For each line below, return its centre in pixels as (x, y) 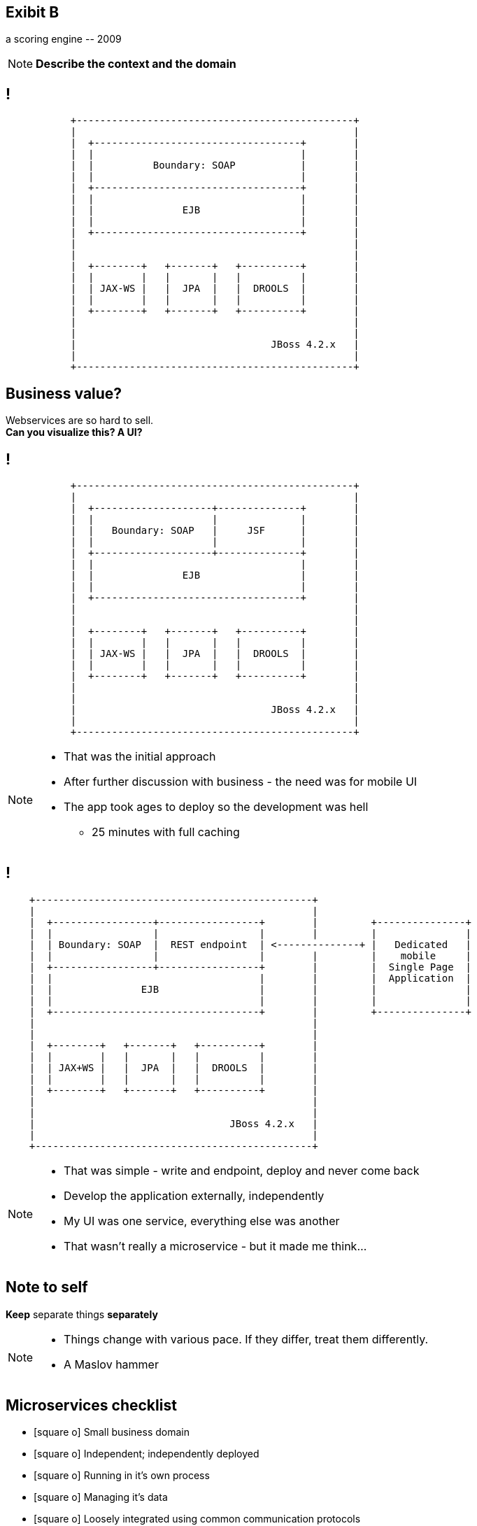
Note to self (47, 1287)
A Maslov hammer (111, 1364)
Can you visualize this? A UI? (74, 432)
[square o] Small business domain (112, 1432)
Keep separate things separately (82, 1314)
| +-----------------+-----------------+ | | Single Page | (250, 967)
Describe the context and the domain (136, 64)
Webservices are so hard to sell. (80, 421)
